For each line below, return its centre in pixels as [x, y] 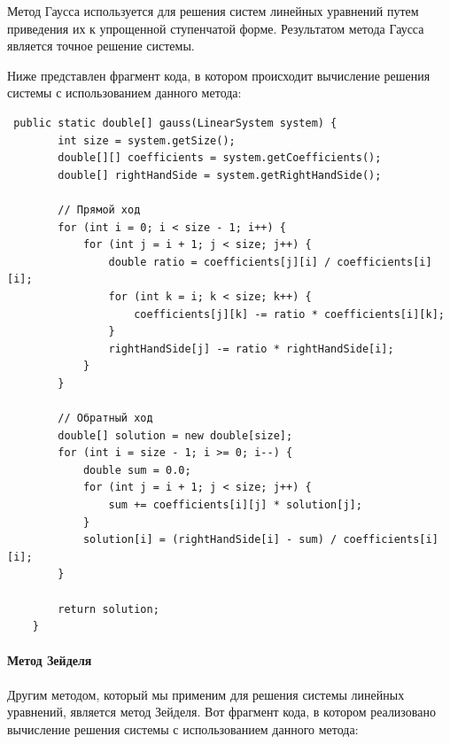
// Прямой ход [99, 209]
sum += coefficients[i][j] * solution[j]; [235, 505]
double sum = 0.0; [137, 470]
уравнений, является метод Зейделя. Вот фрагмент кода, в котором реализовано [221, 712]
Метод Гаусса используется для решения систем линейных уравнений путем [213, 11]
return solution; [109, 609]
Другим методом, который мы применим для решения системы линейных [206, 694]
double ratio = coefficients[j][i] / [220, 262]
